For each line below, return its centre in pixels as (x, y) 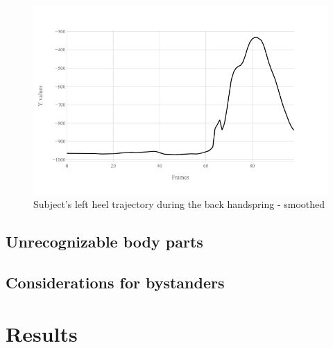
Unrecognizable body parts (104, 242)
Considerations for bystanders (115, 282)
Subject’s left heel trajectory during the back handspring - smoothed (179, 204)
